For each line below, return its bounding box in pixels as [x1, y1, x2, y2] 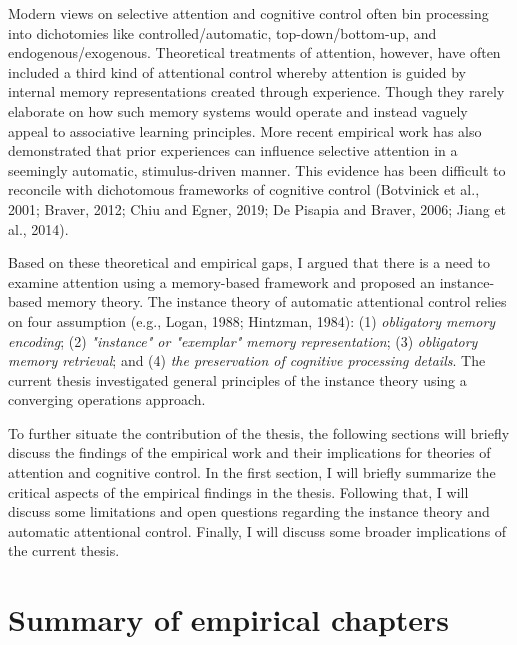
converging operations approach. [8, 389, 206, 410]
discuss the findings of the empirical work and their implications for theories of [8, 442, 491, 463]
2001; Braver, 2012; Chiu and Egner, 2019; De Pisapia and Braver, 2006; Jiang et [8, 198, 507, 219]
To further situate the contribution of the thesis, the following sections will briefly [8, 422, 510, 443]
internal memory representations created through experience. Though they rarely [8, 81, 505, 102]
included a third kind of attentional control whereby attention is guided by [8, 61, 466, 82]
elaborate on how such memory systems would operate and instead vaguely [8, 100, 468, 121]
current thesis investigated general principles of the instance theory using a [8, 369, 467, 390]
